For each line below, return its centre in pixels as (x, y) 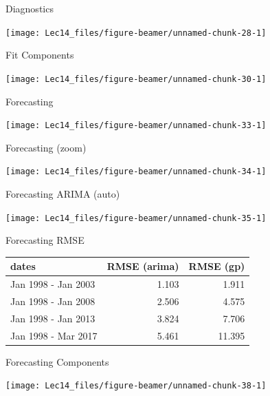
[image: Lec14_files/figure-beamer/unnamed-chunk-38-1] (136, 386)
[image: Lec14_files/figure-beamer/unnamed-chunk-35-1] (136, 218)
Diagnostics (30, 8)
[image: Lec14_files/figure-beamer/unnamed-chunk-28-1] (136, 33)
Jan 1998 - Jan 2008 (53, 301)
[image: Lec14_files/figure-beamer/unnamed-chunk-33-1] (136, 126)
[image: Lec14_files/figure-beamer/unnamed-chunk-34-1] (136, 172)
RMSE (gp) (217, 266)
